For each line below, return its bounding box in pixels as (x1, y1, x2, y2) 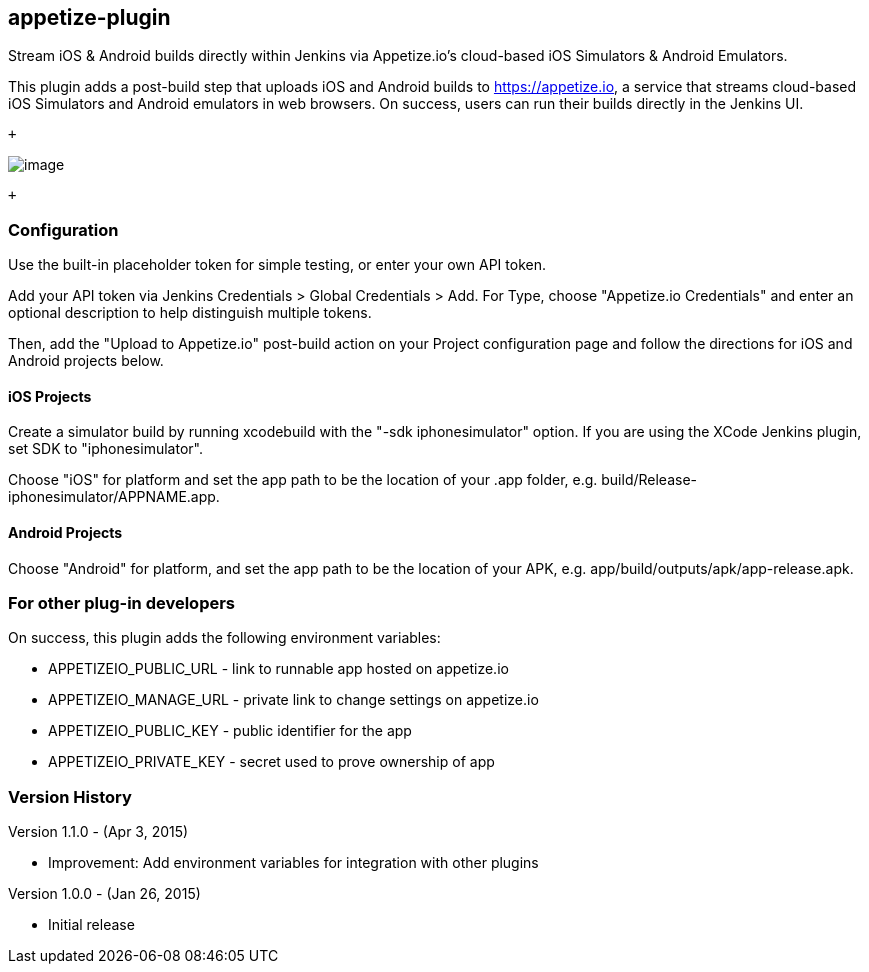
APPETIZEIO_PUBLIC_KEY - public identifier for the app (48, 722, 412, 740)
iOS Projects (8, 387, 92, 405)
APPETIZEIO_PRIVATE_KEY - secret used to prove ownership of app (48, 753, 495, 771)
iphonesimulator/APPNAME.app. (8, 488, 220, 506)
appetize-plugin (8, 5, 171, 30)
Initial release (48, 916, 135, 934)
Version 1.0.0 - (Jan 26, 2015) (8, 885, 201, 903)
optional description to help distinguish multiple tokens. (8, 304, 372, 322)
